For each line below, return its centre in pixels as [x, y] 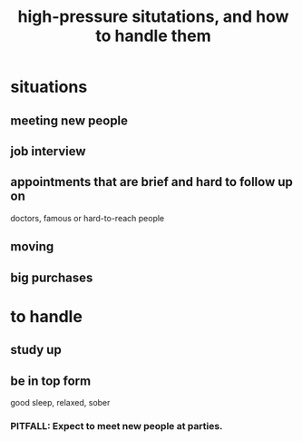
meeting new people [69, 120]
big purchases [52, 277]
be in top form [51, 381]
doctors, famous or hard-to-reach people [88, 218]
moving [32, 247]
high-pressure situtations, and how [153, 17]
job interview [48, 151]
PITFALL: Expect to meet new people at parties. [117, 426]
